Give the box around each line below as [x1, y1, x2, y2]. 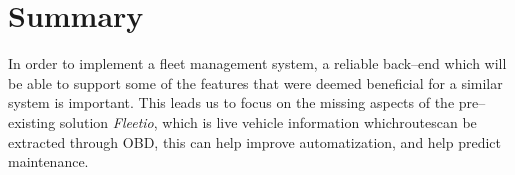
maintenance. [8, 151, 89, 172]
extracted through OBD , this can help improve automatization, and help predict [8, 131, 502, 152]
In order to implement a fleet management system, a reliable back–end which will [8, 53, 507, 74]
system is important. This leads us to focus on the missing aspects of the [8, 92, 455, 113]
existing [8, 111, 56, 132]
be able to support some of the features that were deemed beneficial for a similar [8, 72, 503, 93]
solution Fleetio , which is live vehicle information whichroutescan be [59, 111, 477, 132]
